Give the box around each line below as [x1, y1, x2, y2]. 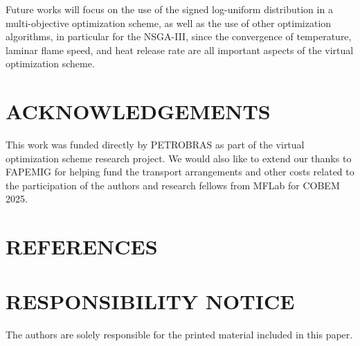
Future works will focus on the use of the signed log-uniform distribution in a [6, 2, 333, 16]
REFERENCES [6, 232, 158, 261]
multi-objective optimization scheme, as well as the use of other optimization [6, 15, 332, 30]
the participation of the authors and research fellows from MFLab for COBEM [6, 178, 340, 192]
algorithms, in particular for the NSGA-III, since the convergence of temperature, [6, 29, 352, 44]
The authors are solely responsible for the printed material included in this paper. [6, 327, 353, 341]
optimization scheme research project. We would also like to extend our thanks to [6, 150, 352, 165]
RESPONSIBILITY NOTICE [6, 286, 295, 315]
